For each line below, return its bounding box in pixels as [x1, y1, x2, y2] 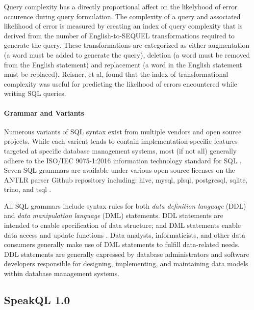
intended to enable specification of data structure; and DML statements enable [4, 220, 241, 230]
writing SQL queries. [4, 88, 66, 98]
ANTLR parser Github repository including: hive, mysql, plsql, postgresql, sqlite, [4, 174, 248, 185]
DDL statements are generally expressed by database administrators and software [4, 248, 249, 259]
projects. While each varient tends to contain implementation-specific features [4, 136, 238, 146]
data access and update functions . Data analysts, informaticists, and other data [4, 229, 246, 240]
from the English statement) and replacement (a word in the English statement [4, 59, 242, 69]
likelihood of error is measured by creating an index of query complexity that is [4, 21, 243, 31]
